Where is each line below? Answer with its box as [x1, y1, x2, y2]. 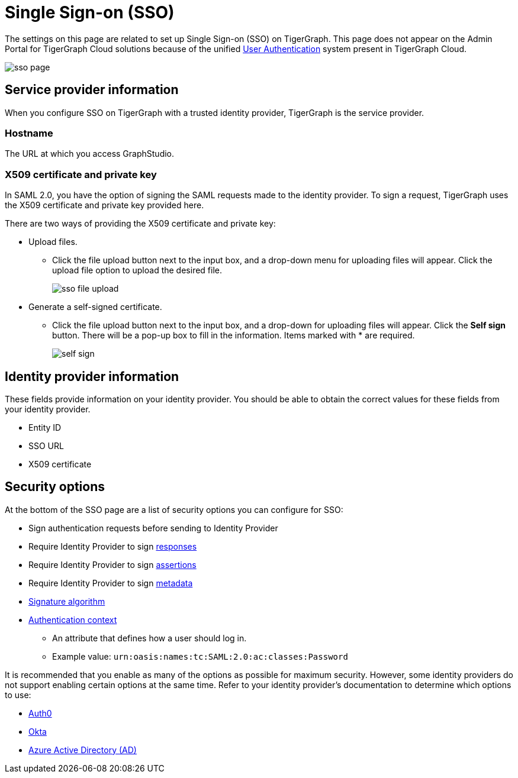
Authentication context [28, 614, 117, 625]
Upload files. [28, 237, 78, 247]
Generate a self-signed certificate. [28, 302, 162, 312]
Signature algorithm [28, 596, 105, 606]
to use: [5, 689, 31, 700]
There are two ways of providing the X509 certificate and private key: [5, 218, 276, 229]
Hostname [5, 127, 53, 139]
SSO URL [28, 440, 64, 451]
